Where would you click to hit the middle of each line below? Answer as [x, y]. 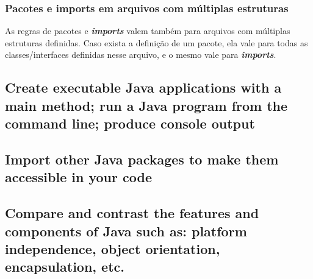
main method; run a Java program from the [146, 105]
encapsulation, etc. [65, 267]
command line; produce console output [130, 123]
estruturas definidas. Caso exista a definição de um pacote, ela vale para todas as [156, 42]
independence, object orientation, [113, 248]
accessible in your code [78, 177]
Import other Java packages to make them [142, 159]
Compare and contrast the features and [132, 213]
